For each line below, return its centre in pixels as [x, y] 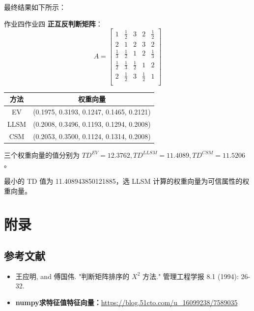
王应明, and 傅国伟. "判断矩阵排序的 [72, 276]
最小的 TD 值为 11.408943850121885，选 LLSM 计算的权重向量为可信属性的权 [127, 181]
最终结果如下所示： [35, 7]
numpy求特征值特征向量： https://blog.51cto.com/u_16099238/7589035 [127, 302]
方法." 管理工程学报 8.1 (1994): [190, 276]
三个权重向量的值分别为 [42, 155]
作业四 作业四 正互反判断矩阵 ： [53, 23]
